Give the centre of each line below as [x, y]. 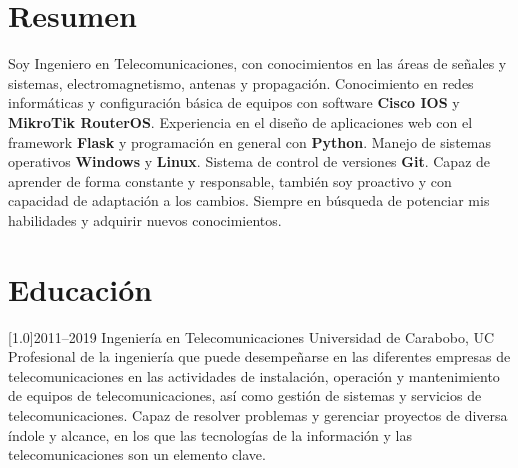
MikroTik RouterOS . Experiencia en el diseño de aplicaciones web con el [240, 121]
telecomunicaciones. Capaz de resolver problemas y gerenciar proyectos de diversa [258, 414]
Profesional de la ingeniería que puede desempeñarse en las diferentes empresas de [259, 356]
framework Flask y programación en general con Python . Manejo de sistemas [249, 141]
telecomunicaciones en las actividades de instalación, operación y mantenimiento [254, 375]
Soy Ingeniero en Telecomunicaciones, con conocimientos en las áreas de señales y [257, 63]
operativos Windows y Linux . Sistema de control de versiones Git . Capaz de [249, 161]
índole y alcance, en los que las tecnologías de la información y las [210, 434]
